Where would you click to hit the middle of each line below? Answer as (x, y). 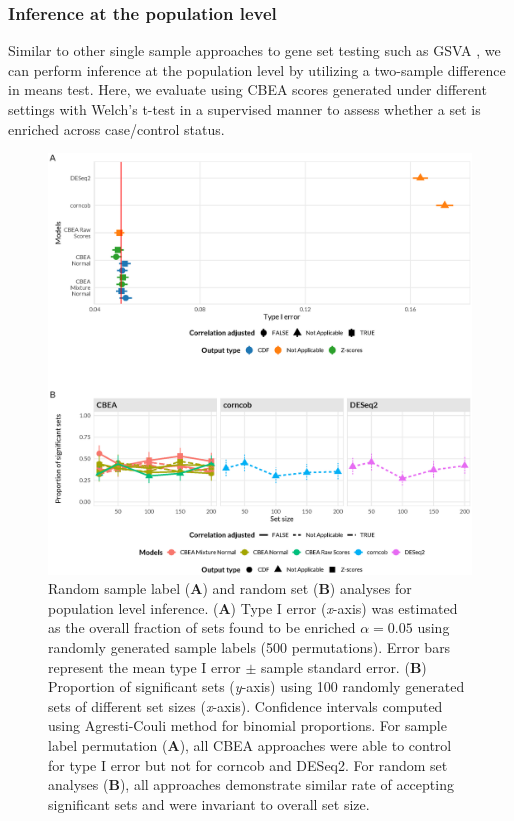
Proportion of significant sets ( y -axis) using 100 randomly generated (256, 686)
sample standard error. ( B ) (343, 666)
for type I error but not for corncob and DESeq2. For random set (248, 764)
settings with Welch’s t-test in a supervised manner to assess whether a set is (244, 109)
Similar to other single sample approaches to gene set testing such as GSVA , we (254, 50)
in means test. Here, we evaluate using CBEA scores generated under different (247, 89)
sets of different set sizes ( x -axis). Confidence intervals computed (245, 705)
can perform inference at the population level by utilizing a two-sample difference (257, 69)
